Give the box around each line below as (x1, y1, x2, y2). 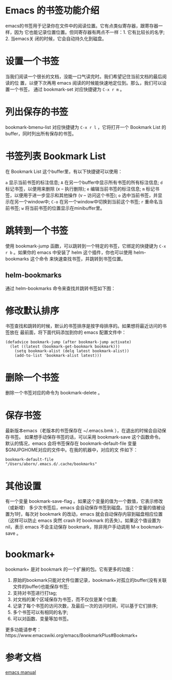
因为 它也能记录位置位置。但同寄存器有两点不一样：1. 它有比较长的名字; (14, 29, 165, 35)
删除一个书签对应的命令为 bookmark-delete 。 (5, 390, 102, 396)
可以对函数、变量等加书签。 (12, 616, 72, 622)
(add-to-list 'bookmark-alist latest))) (14, 353, 102, 358)
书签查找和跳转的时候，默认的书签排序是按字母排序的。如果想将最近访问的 (5, 323, 162, 329)
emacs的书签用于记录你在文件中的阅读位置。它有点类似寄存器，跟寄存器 (5, 23, 159, 29)
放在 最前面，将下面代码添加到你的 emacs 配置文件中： (9, 329, 126, 335)
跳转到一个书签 (5, 224, 69, 236)
